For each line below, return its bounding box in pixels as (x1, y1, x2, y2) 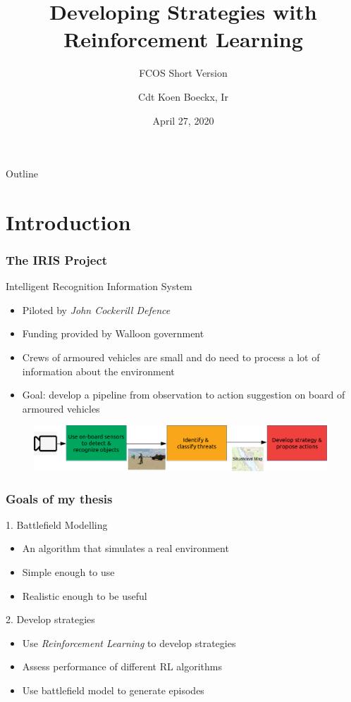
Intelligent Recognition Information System (6, 279, 192, 294)
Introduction (6, 207, 131, 236)
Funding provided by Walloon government (22, 326, 204, 341)
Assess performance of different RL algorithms (22, 659, 223, 674)
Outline (6, 166, 38, 181)
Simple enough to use (22, 564, 115, 579)
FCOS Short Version (139, 65, 228, 80)
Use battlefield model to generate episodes (22, 682, 204, 697)
